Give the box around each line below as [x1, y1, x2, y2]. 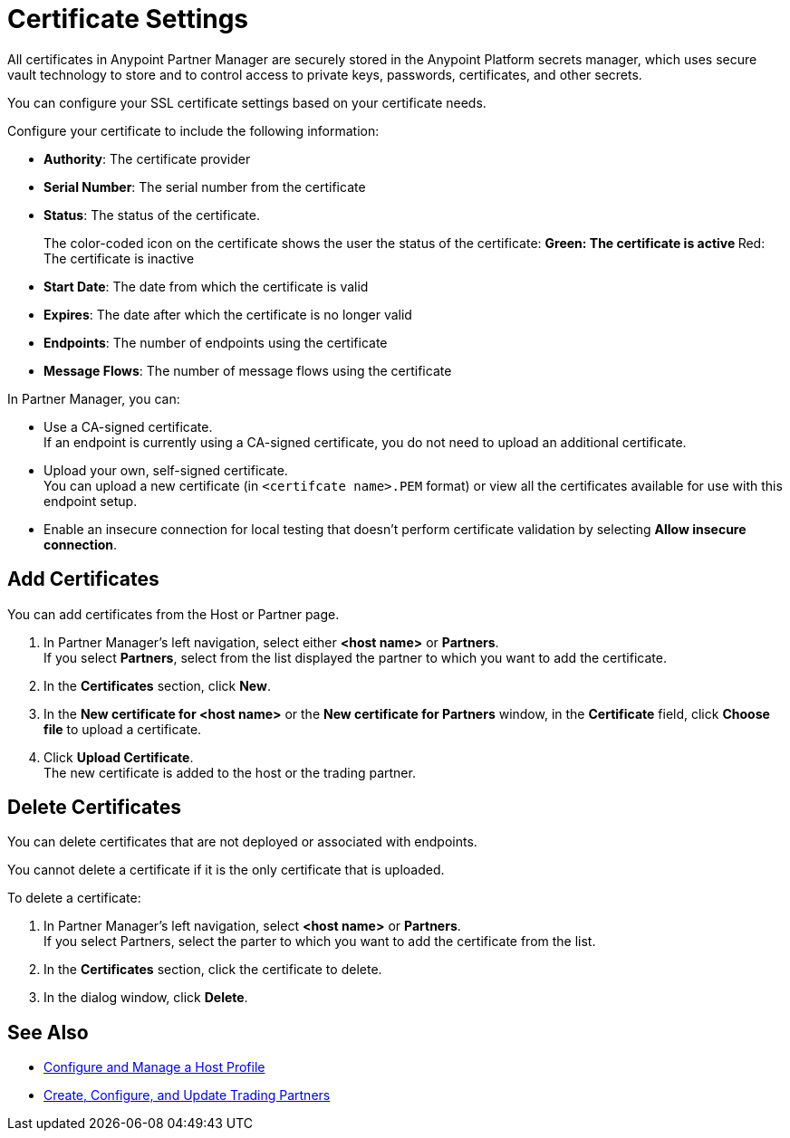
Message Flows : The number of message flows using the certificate [43, 362, 452, 378]
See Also [7, 1020, 89, 1044]
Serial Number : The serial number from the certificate [43, 178, 366, 195]
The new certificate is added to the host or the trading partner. [43, 764, 416, 780]
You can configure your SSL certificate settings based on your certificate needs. [7, 94, 487, 110]
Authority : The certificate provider [43, 150, 251, 167]
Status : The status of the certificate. [43, 206, 260, 223]
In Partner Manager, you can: [7, 390, 180, 406]
